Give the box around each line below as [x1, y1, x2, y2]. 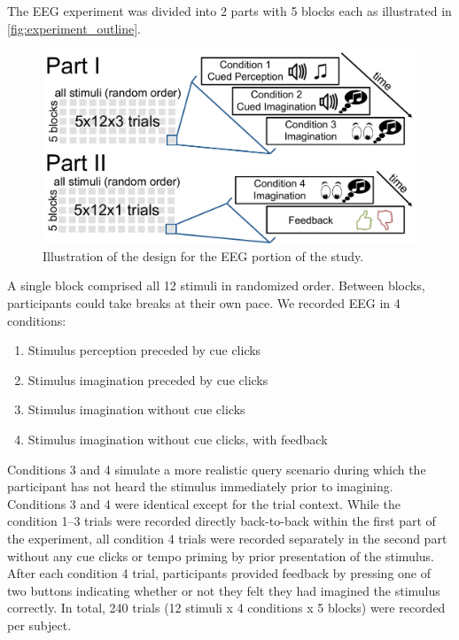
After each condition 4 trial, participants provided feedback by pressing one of [7, 564, 432, 582]
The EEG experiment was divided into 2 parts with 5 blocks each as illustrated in [7, 2, 452, 19]
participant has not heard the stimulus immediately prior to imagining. [7, 477, 393, 496]
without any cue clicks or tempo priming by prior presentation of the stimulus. [7, 546, 434, 565]
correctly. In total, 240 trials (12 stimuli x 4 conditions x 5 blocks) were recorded [7, 598, 446, 617]
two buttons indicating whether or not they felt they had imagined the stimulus [7, 581, 440, 599]
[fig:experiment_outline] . [7, 19, 141, 37]
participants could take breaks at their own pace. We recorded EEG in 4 [7, 294, 401, 312]
